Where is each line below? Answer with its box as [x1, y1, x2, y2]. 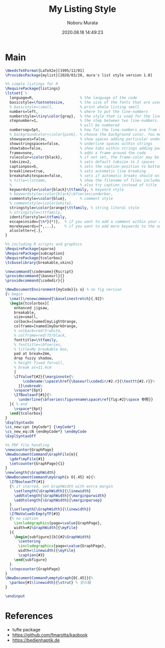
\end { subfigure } [14, 557, 48, 562]
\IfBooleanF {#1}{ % [14, 393, 52, 397]
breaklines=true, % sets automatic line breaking [9, 169, 146, 174]
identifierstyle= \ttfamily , [9, 215, 67, 219]
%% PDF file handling [5, 443, 50, 448]
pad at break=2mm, [14, 351, 52, 356]
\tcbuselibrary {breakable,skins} [5, 260, 74, 265]
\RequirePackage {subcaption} [5, 251, 65, 256]
